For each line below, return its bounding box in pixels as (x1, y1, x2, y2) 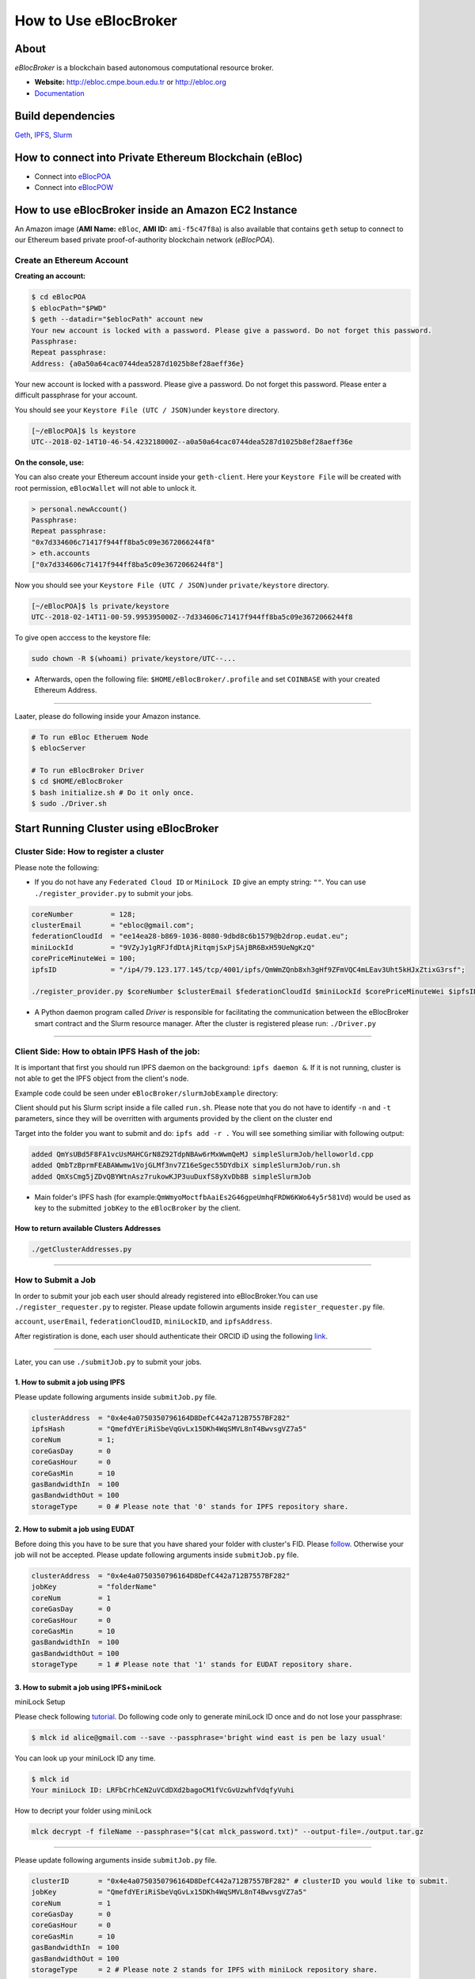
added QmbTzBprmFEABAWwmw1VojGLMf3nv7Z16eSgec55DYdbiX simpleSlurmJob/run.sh (31, 1160, 340, 1170)
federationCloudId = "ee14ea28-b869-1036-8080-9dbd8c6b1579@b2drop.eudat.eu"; (31, 932, 349, 941)
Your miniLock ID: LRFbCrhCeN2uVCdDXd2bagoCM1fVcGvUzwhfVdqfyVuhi (31, 1785, 294, 1795)
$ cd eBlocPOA (31, 293, 86, 302)
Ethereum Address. (34, 686, 97, 695)
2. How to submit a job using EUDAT (14, 1525, 135, 1534)
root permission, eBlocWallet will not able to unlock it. (14, 483, 197, 492)
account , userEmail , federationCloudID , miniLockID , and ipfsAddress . (14, 1316, 272, 1326)
